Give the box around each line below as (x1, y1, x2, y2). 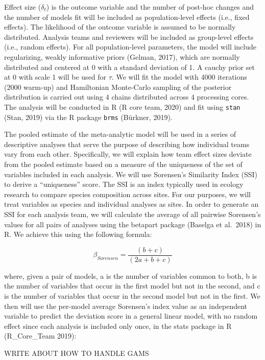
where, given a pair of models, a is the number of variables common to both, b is (4, 270, 257, 281)
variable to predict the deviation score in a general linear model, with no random (4, 310, 258, 321)
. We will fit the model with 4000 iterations (111, 71, 247, 82)
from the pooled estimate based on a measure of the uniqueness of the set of (4, 159, 243, 170)
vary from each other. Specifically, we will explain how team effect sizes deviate (4, 149, 252, 159)
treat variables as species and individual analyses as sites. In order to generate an (4, 199, 259, 209)
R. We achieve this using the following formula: (4, 229, 152, 239)
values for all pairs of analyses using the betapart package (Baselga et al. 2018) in (4, 219, 261, 229)
